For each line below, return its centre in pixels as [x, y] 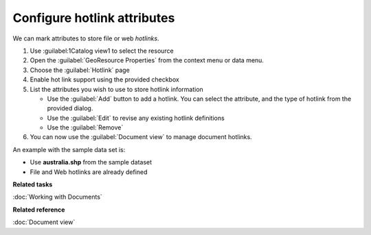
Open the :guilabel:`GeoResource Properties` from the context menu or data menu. [147, 60]
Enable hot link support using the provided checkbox [105, 79]
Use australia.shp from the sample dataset [91, 162]
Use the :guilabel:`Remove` [85, 127]
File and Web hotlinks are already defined [89, 172]
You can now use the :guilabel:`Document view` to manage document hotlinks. [141, 137]
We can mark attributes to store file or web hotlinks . [86, 38]
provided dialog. [70, 108]
